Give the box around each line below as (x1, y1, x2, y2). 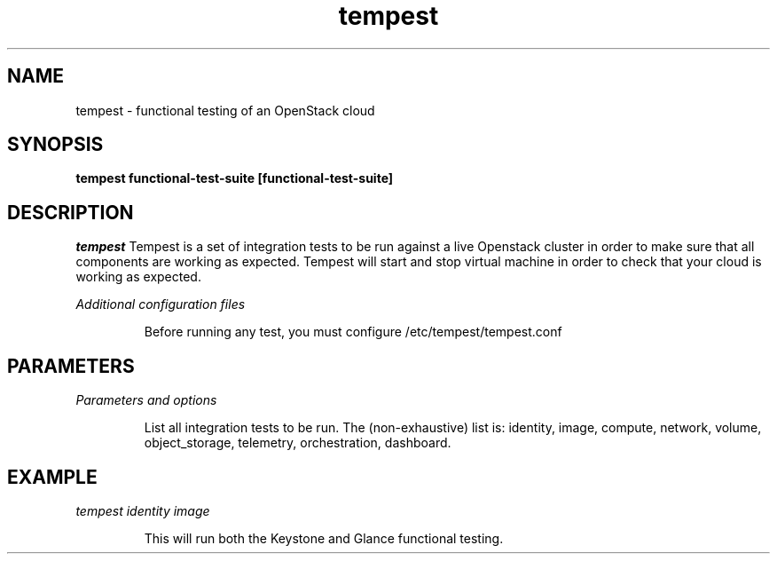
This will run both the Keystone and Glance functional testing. (144, 530, 504, 546)
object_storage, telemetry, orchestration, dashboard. (144, 435, 451, 451)
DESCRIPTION (7, 201, 134, 224)
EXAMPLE (7, 465, 98, 488)
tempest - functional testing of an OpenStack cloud (75, 102, 375, 118)
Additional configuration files (75, 296, 246, 312)
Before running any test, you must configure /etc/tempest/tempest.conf (144, 324, 562, 340)
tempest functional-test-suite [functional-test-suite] (75, 170, 394, 186)
